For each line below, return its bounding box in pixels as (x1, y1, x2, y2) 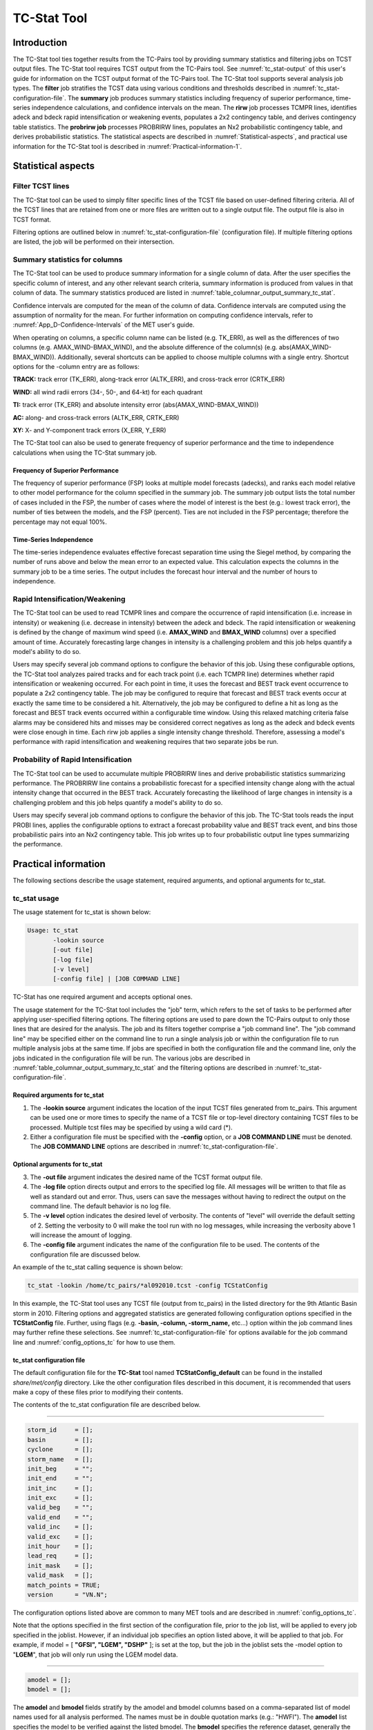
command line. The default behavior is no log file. (30, 1201, 171, 1210)
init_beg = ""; (27, 1464, 93, 1473)
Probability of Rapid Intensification (12, 755, 133, 765)
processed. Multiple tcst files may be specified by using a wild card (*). (30, 1123, 233, 1131)
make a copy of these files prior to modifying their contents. (12, 1387, 183, 1396)
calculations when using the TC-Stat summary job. (12, 448, 157, 457)
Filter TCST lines (12, 181, 70, 191)
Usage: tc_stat (27, 927, 79, 934)
